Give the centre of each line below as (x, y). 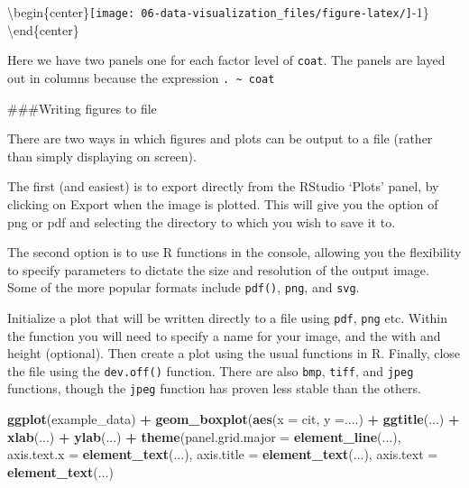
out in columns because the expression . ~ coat (141, 77)
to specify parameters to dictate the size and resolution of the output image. (218, 269)
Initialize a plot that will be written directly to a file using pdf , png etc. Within (228, 317)
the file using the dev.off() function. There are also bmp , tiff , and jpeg (211, 370)
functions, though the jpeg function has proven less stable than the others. (214, 388)
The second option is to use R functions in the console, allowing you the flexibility (234, 252)
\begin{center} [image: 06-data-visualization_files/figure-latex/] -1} (218, 12)
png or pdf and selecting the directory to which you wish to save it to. (202, 221)
